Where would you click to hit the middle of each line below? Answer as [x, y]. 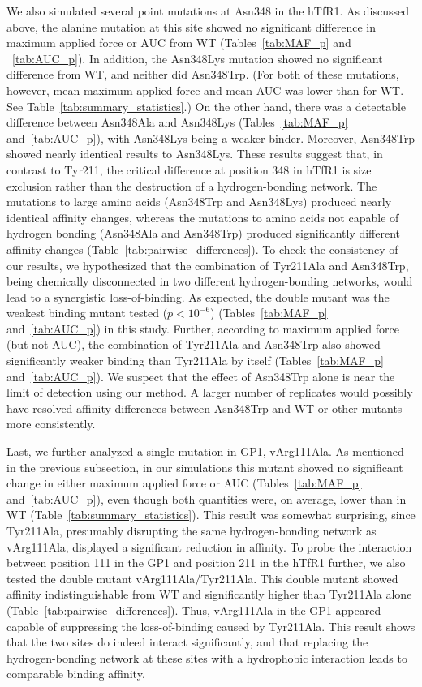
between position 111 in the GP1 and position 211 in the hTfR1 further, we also [206, 562]
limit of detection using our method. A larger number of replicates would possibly [210, 392]
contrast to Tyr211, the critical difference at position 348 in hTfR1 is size [189, 169]
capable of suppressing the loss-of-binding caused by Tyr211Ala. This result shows [211, 626]
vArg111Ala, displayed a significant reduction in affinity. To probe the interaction [209, 546]
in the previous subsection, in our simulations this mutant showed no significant [205, 467]
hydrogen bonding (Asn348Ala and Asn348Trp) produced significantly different [204, 233]
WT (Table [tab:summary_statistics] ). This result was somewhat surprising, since [211, 515]
